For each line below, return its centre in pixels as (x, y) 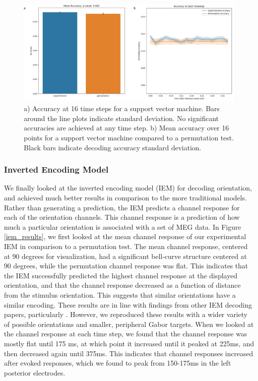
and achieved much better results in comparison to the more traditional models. (126, 198)
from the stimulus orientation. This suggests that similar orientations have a (120, 294)
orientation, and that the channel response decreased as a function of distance (122, 285)
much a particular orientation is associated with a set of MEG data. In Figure (123, 226)
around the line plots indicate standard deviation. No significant (121, 118)
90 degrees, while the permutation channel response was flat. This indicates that (126, 266)
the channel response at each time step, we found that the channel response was (126, 334)
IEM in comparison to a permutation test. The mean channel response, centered (126, 246)
